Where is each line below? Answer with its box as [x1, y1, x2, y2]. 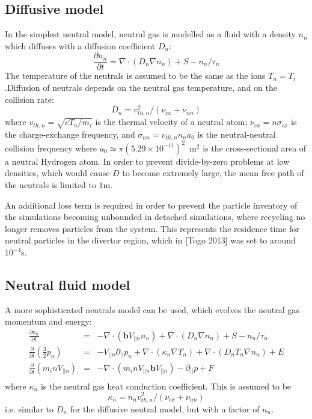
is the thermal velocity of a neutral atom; [95, 115, 248, 128]
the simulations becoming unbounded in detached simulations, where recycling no [5, 210, 305, 223]
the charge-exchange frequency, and [5, 127, 135, 140]
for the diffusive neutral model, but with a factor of [70, 402, 260, 415]
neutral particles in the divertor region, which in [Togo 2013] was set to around [5, 234, 296, 246]
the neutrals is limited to [5, 179, 96, 191]
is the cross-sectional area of [203, 141, 307, 154]
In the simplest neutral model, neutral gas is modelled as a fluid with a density [5, 28, 296, 40]
